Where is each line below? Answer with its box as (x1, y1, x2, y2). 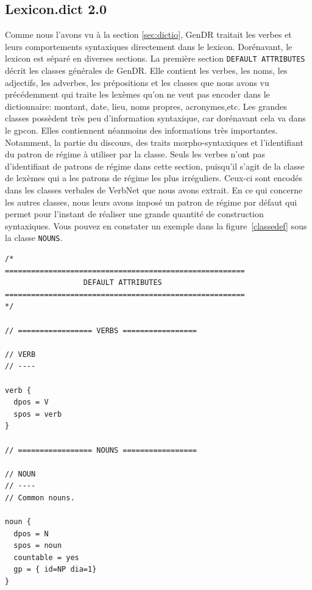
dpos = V (13, 398, 49, 407)
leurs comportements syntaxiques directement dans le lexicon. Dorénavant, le (5, 40, 292, 52)
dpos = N (13, 529, 49, 538)
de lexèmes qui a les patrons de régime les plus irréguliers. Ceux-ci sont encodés (5, 171, 303, 184)
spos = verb (13, 409, 62, 419)
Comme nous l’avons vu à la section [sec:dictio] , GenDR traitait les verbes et (5, 28, 292, 41)
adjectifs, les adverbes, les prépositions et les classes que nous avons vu (5, 76, 269, 88)
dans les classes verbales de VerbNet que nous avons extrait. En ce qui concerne (5, 183, 303, 196)
